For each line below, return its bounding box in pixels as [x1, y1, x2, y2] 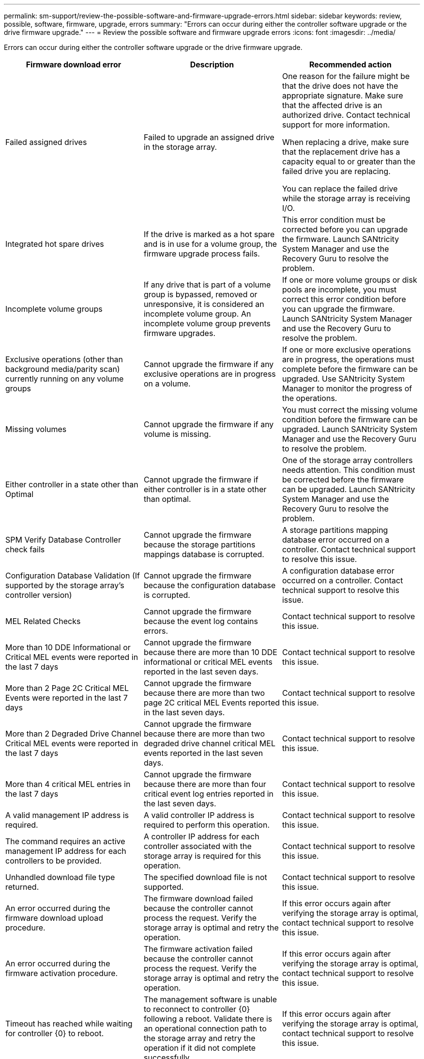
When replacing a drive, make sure [282, 137, 409, 147]
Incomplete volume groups [5, 304, 103, 314]
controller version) [5, 590, 72, 600]
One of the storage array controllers [282, 455, 413, 465]
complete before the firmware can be [282, 364, 418, 374]
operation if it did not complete [143, 1043, 256, 1053]
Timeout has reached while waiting [5, 1019, 133, 1028]
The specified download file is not [143, 872, 267, 882]
